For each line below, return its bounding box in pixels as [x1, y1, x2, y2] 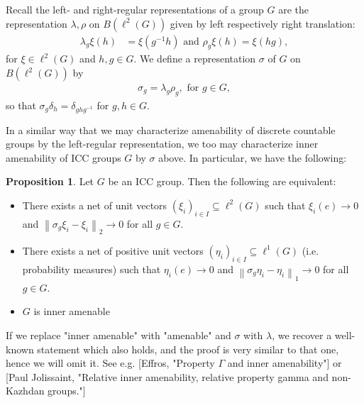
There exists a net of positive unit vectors [22, 243, 204, 258]
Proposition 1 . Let [6, 174, 94, 189]
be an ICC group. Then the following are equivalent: [108, 174, 336, 189]
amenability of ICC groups [6, 150, 121, 165]
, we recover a [272, 328, 332, 343]
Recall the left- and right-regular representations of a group [6, 2, 264, 16]
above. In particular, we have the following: [158, 150, 347, 165]
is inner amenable [33, 304, 110, 319]
